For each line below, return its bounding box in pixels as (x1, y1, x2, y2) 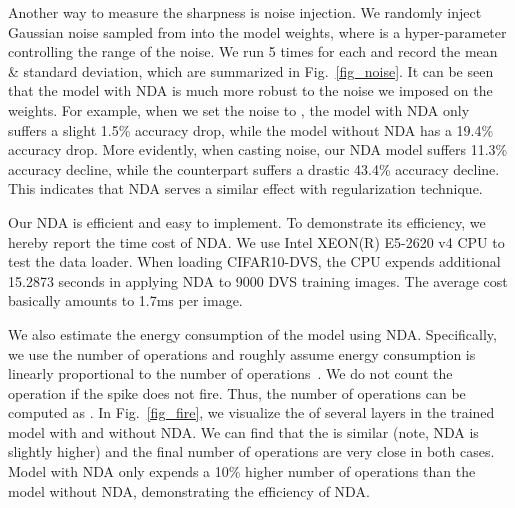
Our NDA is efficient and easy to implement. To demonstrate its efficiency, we (8, 211, 486, 232)
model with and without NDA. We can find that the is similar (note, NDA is (8, 421, 479, 442)
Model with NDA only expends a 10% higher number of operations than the (8, 461, 476, 482)
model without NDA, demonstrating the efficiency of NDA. (8, 480, 370, 501)
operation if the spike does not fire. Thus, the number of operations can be (8, 382, 466, 403)
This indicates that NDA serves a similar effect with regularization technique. (8, 178, 483, 199)
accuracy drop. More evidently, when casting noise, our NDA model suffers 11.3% (8, 139, 508, 160)
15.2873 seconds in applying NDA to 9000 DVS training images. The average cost (8, 270, 508, 291)
